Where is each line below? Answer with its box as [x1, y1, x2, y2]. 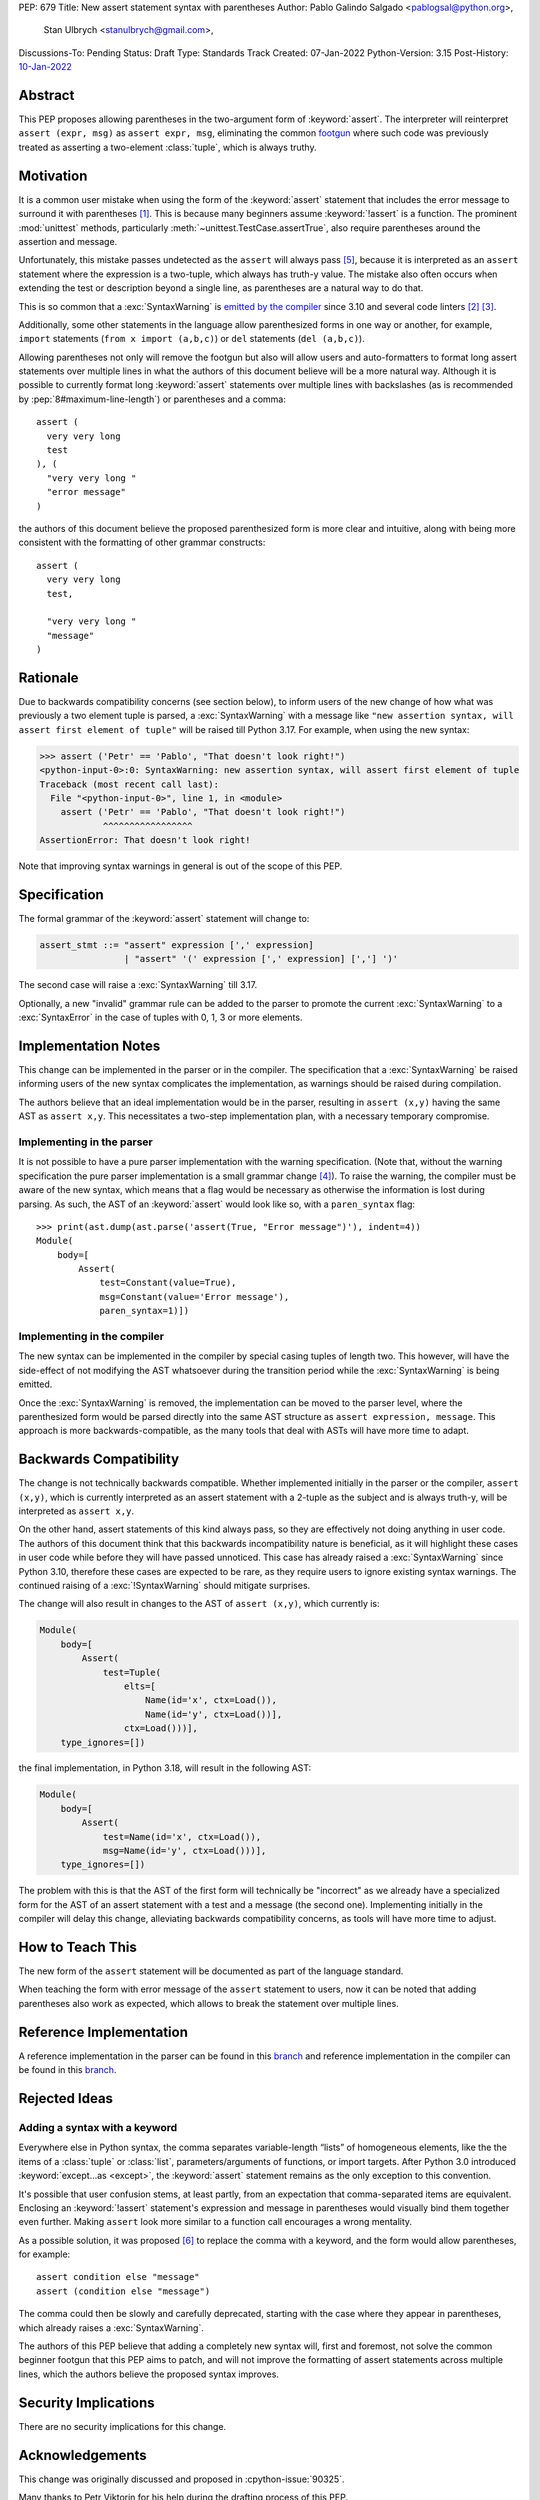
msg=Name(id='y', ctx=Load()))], [102, 1845, 267, 1857]
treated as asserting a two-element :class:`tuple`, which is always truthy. [18, 141, 317, 153]
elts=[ [123, 1680, 157, 1692]
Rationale [18, 669, 79, 686]
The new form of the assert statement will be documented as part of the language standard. [18, 1965, 404, 1977]
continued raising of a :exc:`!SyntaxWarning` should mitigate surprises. [18, 1580, 311, 1591]
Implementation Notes [18, 1037, 161, 1054]
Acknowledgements [18, 2446, 147, 2464]
